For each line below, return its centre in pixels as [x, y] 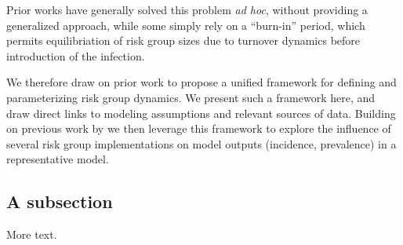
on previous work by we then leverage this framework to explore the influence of [199, 128]
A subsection [60, 201]
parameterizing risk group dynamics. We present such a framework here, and [191, 97]
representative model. [58, 159]
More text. [32, 234]
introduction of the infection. [76, 55]
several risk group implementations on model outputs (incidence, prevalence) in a [201, 143]
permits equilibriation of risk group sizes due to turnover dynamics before [183, 40]
